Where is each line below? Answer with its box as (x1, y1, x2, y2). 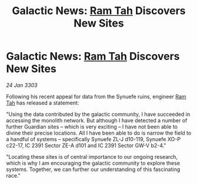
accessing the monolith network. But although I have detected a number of (6, 116, 188, 124)
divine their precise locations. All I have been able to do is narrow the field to (6, 129, 192, 136)
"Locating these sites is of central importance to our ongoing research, (6, 153, 178, 160)
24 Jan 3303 (6, 81, 38, 89)
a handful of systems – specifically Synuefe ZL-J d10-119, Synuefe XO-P (6, 135, 181, 142)
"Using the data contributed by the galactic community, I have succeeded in (6, 111, 191, 118)
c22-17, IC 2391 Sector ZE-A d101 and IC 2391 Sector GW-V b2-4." (6, 142, 166, 149)
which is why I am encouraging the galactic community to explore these (6, 159, 181, 166)
